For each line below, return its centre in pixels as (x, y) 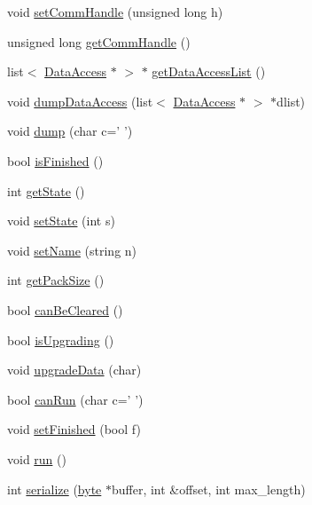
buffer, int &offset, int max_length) (208, 489)
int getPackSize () (56, 280)
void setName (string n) (72, 250)
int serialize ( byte (55, 489)
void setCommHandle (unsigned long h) (115, 12)
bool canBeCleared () (65, 309)
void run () (37, 458)
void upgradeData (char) (74, 370)
